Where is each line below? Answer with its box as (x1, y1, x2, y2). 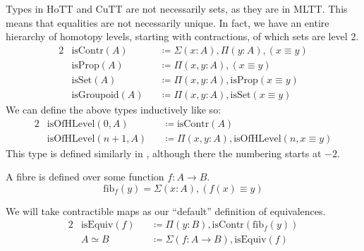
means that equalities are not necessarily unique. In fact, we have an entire (6, 15, 329, 30)
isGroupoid (71, 90, 119, 100)
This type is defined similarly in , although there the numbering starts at (6, 145, 322, 160)
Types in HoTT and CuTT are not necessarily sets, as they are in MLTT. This (6, 1, 348, 16)
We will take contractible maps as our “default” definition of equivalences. (6, 203, 326, 218)
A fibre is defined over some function (6, 169, 164, 184)
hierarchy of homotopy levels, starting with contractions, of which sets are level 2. (6, 29, 359, 44)
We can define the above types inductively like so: (6, 102, 222, 116)
